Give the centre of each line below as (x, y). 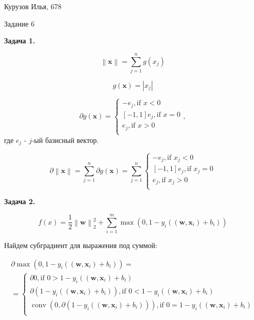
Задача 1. (20, 41)
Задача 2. (20, 201)
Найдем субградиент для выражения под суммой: (81, 245)
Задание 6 (19, 23)
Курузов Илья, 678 (33, 6)
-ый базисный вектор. (65, 140)
